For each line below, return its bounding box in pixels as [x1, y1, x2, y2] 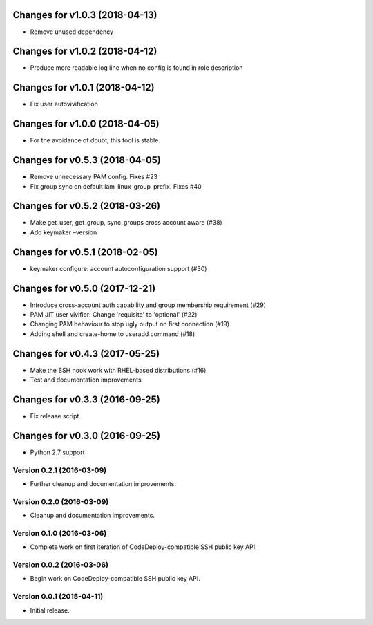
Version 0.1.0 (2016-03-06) [12, 528, 107, 538]
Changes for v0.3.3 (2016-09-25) [12, 393, 160, 405]
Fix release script [30, 412, 79, 420]
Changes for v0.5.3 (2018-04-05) [12, 154, 162, 166]
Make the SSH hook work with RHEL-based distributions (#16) [30, 366, 207, 374]
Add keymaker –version [30, 228, 97, 236]
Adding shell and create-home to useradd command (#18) [30, 329, 195, 338]
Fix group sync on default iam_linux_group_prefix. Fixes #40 [30, 182, 202, 190]
